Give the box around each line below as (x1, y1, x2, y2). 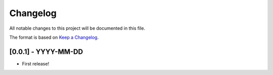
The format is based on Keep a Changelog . (9, 34, 99, 40)
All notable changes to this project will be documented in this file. (9, 25, 146, 31)
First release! (22, 60, 50, 66)
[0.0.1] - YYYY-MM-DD (9, 47, 83, 56)
